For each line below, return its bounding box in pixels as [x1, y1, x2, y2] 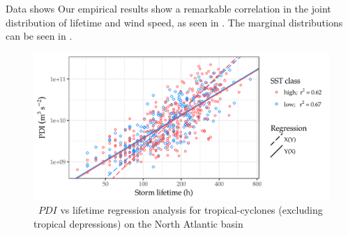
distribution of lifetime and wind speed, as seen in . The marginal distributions [6, 15, 343, 29]
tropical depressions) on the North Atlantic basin [33, 216, 243, 230]
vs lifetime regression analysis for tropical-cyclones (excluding [60, 203, 323, 217]
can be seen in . [6, 29, 73, 43]
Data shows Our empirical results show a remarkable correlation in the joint [6, 1, 331, 15]
